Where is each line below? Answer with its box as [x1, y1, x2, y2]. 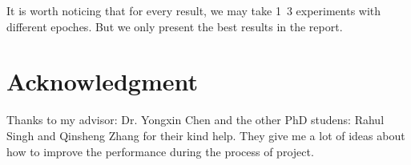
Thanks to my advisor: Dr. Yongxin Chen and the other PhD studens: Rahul [6, 111, 385, 128]
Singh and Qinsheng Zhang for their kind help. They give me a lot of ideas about [6, 127, 405, 143]
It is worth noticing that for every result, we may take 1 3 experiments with [6, 2, 381, 18]
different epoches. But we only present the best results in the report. [6, 18, 343, 34]
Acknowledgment [6, 65, 198, 98]
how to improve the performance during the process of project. [6, 143, 314, 159]
